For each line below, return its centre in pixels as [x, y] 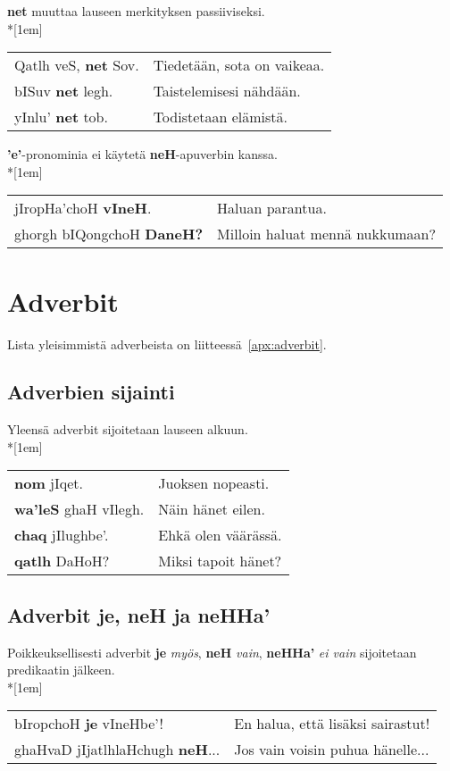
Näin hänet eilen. [212, 509]
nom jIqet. [49, 483]
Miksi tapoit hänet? [220, 561]
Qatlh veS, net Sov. [77, 65]
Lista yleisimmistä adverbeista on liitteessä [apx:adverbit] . [167, 344]
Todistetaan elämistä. [221, 117]
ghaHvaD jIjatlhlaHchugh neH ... [117, 750]
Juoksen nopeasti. [214, 483]
